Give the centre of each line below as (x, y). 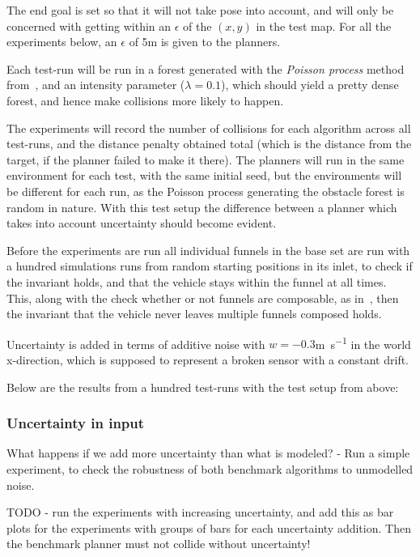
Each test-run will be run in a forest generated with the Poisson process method (206, 68)
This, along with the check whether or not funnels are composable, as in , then (203, 298)
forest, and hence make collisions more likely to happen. (145, 100)
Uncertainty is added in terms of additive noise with (136, 344)
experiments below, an (62, 42)
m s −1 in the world (363, 342)
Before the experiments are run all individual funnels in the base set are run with (208, 250)
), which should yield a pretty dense (310, 85)
